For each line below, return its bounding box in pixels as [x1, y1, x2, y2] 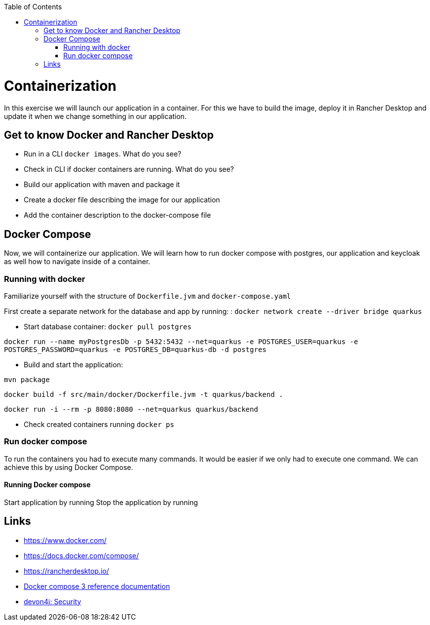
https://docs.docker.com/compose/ [24, 551, 139, 560]
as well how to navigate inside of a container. [4, 257, 150, 266]
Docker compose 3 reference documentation [24, 582, 170, 590]
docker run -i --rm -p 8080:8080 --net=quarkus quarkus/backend [4, 405, 258, 413]
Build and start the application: [24, 360, 123, 369]
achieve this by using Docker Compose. [4, 463, 133, 471]
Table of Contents [4, 2, 62, 11]
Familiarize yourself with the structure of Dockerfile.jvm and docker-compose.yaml [4, 291, 291, 300]
